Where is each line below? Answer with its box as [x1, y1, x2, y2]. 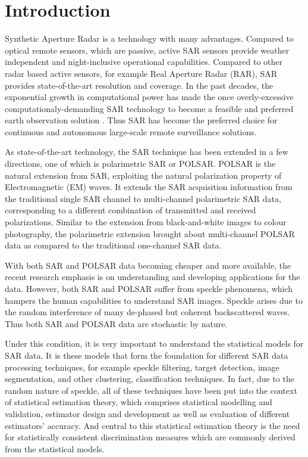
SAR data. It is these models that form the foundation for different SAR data [5, 349, 288, 361]
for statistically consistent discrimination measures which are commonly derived [5, 431, 296, 443]
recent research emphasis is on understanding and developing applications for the [5, 271, 300, 283]
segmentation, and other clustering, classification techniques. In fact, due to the [5, 372, 294, 385]
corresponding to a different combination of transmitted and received [5, 204, 256, 216]
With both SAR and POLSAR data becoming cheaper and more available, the [5, 259, 291, 271]
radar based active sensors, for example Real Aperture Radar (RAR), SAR [5, 67, 278, 79]
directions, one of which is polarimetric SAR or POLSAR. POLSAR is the [5, 157, 276, 170]
